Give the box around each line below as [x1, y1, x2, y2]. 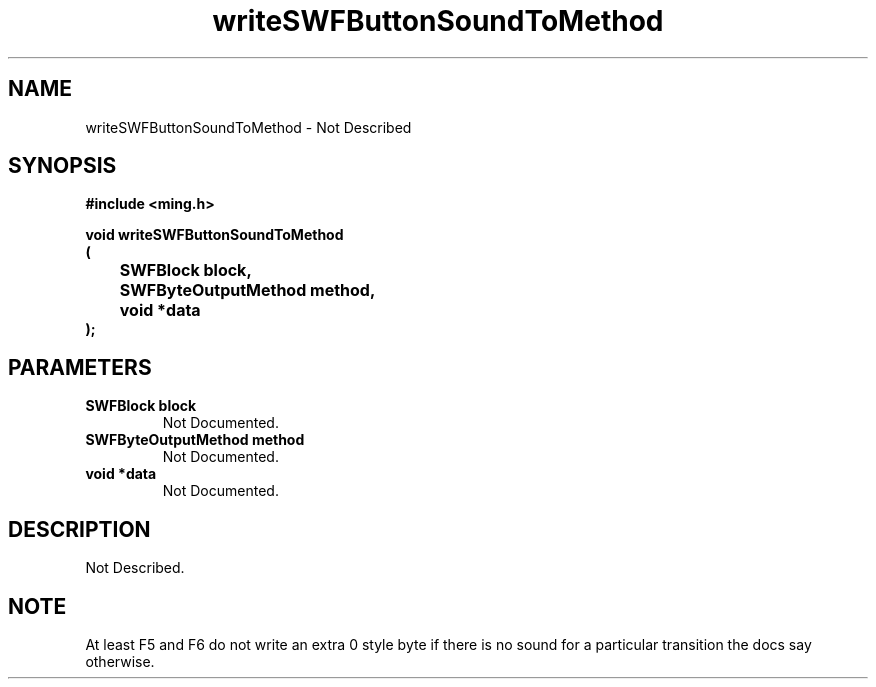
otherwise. [85, 652, 155, 670]
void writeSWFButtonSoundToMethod [85, 226, 344, 244]
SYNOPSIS [8, 153, 117, 179]
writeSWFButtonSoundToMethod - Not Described [85, 118, 412, 136]
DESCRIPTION [8, 516, 151, 542]
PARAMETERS [8, 354, 152, 380]
